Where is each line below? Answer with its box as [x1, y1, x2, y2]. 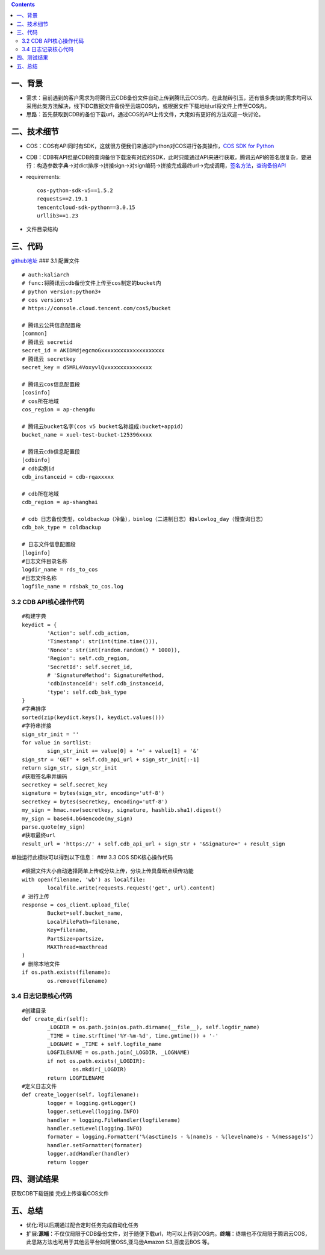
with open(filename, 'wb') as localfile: [22, 876, 146, 883]
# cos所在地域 [22, 397, 60, 405]
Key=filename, [47, 927, 89, 933]
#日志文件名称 [22, 575, 57, 581]
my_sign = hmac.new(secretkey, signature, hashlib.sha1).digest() [22, 807, 222, 814]
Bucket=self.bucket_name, [47, 910, 123, 917]
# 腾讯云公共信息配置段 [22, 322, 81, 329]
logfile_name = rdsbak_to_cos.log [22, 583, 123, 590]
